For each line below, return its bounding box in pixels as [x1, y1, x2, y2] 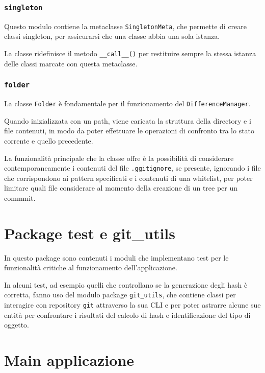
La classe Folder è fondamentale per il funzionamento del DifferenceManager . [4, 98, 251, 109]
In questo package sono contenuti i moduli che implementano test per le [4, 252, 229, 263]
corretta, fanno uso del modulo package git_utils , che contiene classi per [4, 289, 236, 300]
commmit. [4, 192, 36, 203]
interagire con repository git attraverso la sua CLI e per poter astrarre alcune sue [4, 299, 261, 310]
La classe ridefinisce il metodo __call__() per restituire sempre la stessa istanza [4, 48, 256, 59]
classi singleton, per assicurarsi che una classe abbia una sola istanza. [4, 31, 220, 41]
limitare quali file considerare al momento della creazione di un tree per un [4, 182, 238, 193]
